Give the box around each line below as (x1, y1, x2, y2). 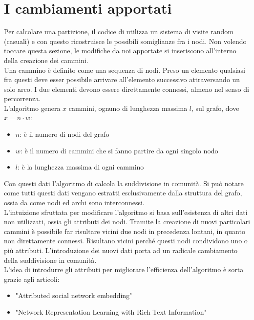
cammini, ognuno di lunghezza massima (68, 103, 188, 113)
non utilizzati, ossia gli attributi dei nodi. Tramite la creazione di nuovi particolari (4, 216, 251, 227)
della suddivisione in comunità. (4, 255, 97, 265)
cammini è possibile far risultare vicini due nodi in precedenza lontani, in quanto (4, 226, 245, 236)
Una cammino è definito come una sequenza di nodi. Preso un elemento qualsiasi (4, 64, 246, 75)
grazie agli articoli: (4, 274, 60, 284)
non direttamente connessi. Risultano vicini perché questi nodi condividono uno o (4, 235, 248, 246)
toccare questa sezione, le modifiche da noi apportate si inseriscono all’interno (4, 45, 236, 56)
